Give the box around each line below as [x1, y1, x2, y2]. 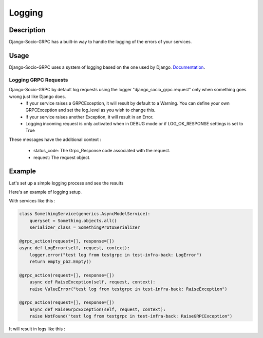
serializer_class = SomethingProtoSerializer [29, 225, 140, 230]
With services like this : [9, 198, 56, 204]
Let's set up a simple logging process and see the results [9, 180, 124, 186]
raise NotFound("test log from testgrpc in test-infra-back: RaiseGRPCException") [29, 314, 233, 319]
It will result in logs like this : [9, 326, 66, 332]
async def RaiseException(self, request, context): [29, 279, 156, 285]
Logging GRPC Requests [9, 76, 68, 83]
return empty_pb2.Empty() [29, 259, 92, 264]
